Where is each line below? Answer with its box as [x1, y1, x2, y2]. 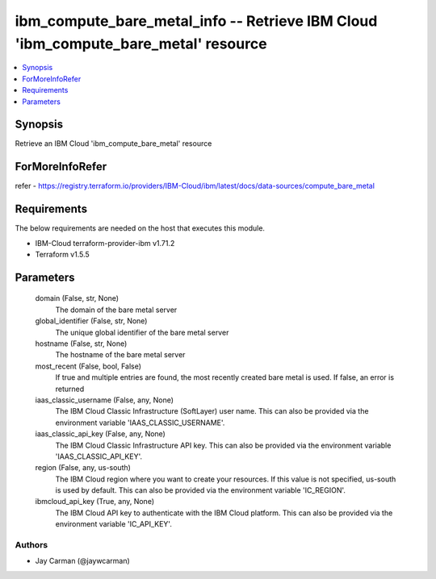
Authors [15, 539, 48, 550]
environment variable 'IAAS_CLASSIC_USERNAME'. [55, 418, 225, 427]
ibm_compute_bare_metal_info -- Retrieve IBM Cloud [15, 12, 378, 30]
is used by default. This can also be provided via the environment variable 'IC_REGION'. [55, 485, 346, 495]
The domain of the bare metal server [55, 305, 178, 314]
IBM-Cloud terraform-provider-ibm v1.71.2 [35, 238, 175, 248]
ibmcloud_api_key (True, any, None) [35, 497, 155, 506]
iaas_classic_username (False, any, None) [35, 395, 174, 405]
